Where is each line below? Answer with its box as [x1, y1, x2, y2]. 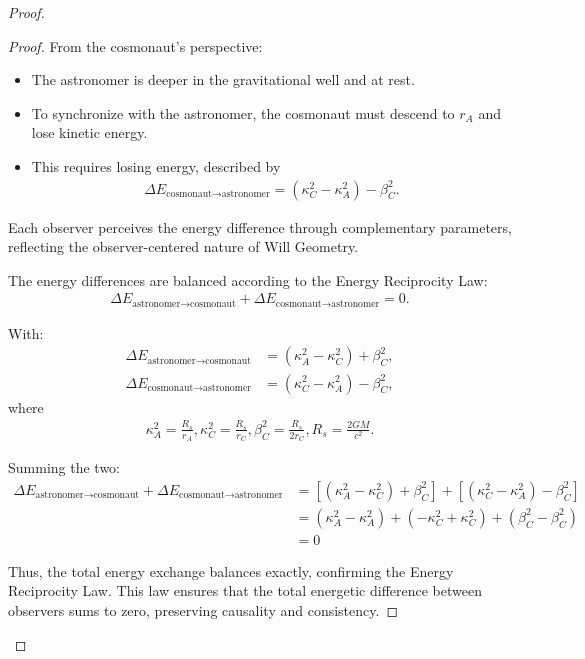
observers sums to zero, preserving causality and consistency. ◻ [8, 599, 399, 620]
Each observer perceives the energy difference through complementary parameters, [8, 216, 512, 237]
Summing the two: [8, 457, 120, 478]
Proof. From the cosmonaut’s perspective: [8, 35, 263, 56]
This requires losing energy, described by [31, 155, 281, 176]
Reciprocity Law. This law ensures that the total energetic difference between [8, 580, 482, 601]
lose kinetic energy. [31, 122, 148, 143]
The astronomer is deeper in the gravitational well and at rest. [31, 69, 415, 90]
